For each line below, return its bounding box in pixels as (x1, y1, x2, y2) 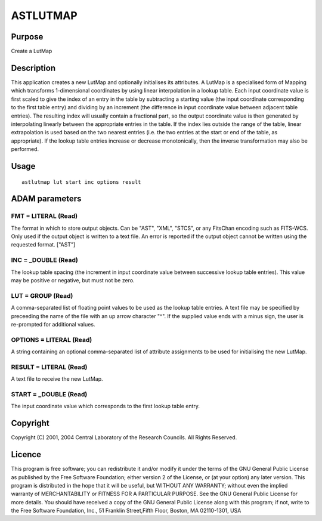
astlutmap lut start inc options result (21, 178, 141, 185)
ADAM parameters (11, 194, 82, 204)
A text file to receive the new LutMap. (11, 375, 104, 383)
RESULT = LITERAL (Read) (11, 363, 88, 371)
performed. (11, 146, 39, 153)
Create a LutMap (11, 48, 52, 55)
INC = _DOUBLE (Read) (11, 256, 79, 264)
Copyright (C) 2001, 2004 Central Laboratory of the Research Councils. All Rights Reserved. (11, 434, 237, 441)
